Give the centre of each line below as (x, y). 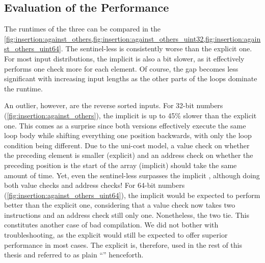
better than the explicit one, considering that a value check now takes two (120, 205)
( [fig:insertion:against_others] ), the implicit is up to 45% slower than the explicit (130, 115)
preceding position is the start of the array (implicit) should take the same (121, 165)
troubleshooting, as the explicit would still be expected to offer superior (116, 235)
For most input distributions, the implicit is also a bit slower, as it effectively (124, 58)
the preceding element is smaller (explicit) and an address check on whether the (129, 155)
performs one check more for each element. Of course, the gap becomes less (121, 68)
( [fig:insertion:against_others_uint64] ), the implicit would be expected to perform (132, 195)
